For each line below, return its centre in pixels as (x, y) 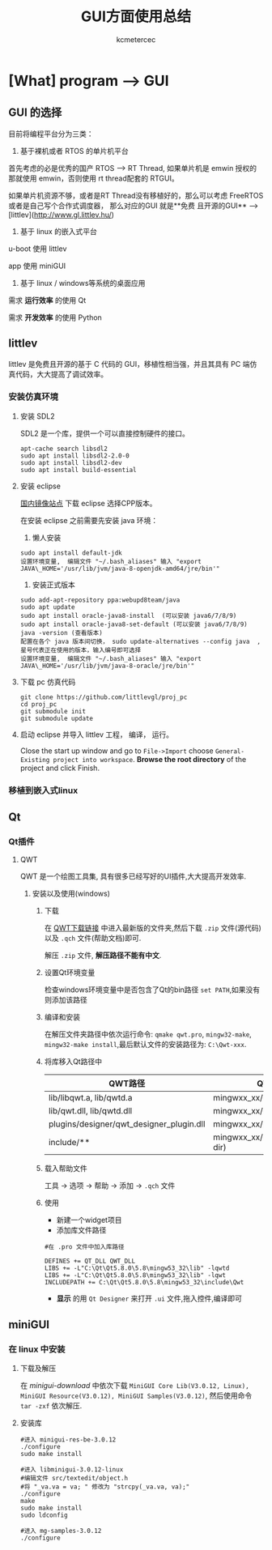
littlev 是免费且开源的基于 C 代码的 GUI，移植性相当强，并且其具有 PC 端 (129, 364)
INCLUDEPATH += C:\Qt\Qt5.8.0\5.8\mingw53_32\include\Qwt (144, 1283)
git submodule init (53, 711)
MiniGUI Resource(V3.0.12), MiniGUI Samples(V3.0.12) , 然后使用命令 (136, 1396)
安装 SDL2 (37, 416)
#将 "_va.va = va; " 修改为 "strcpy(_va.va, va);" (105, 1487)
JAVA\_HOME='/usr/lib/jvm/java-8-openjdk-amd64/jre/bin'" (120, 568)
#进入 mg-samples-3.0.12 (61, 1531)
